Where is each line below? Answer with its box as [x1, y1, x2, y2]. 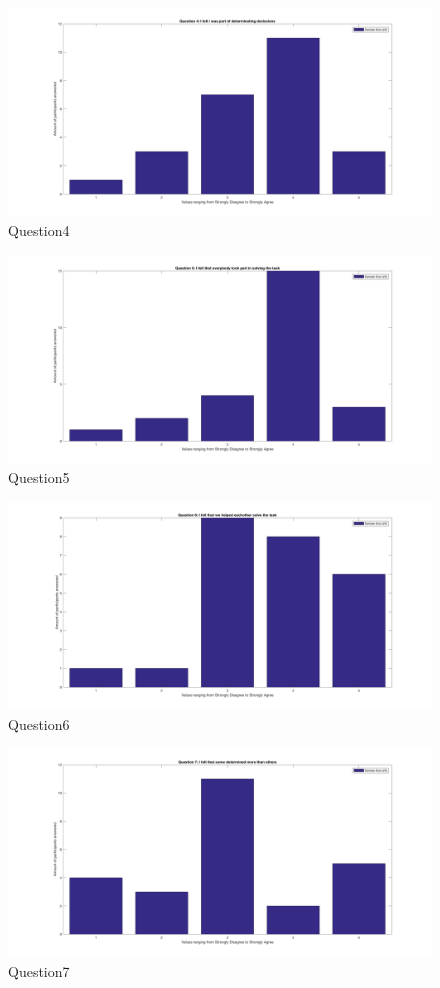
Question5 [8, 467, 70, 488]
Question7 [8, 960, 70, 981]
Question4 [8, 220, 70, 241]
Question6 [8, 714, 70, 735]
